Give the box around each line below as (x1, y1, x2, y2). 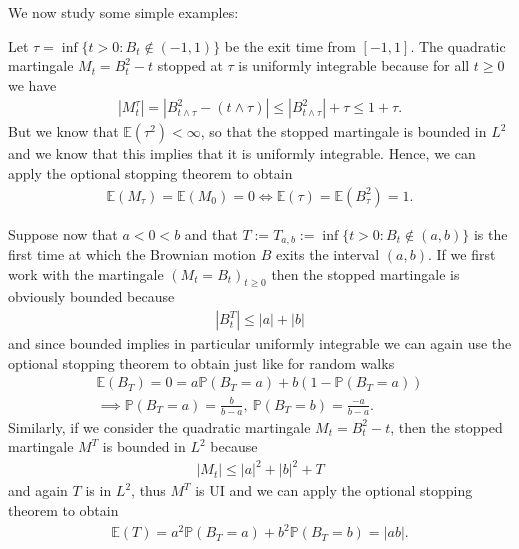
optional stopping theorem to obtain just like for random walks (8, 352, 395, 373)
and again (8, 480, 68, 501)
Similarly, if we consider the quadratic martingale (8, 416, 311, 437)
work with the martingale (8, 263, 164, 284)
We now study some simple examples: (8, 2, 239, 22)
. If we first (428, 244, 496, 265)
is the (473, 223, 508, 244)
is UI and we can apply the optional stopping (195, 480, 473, 501)
